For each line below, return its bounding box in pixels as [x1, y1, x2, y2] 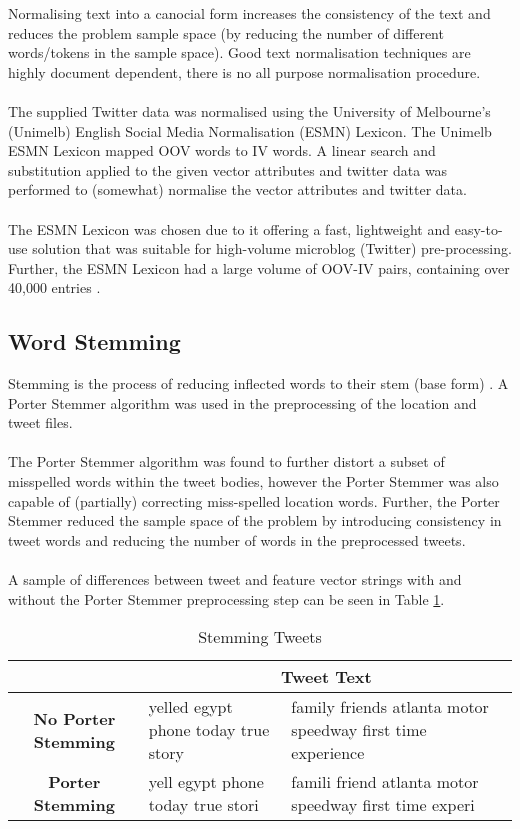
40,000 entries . [8, 277, 101, 298]
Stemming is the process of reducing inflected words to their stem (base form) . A [8, 373, 509, 394]
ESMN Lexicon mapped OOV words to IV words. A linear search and [8, 140, 436, 161]
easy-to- [454, 218, 503, 239]
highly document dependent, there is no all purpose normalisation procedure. [8, 61, 481, 82]
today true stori [148, 793, 259, 817]
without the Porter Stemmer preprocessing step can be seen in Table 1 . [8, 588, 445, 609]
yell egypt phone [148, 770, 264, 794]
